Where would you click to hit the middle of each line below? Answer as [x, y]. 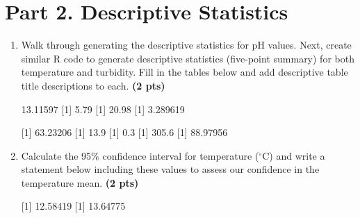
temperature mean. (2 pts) [80, 182]
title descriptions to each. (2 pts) [93, 85]
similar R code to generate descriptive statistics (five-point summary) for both [188, 58]
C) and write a [294, 155]
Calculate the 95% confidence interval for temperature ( [140, 155]
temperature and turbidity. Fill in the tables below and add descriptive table [185, 72]
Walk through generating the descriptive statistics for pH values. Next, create [186, 45]
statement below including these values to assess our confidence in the [170, 169]
